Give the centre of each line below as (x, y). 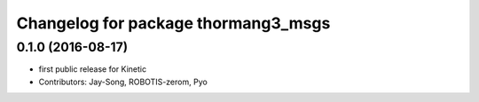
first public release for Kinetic (92, 69)
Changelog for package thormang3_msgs (173, 23)
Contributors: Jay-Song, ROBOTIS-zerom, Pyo (123, 82)
